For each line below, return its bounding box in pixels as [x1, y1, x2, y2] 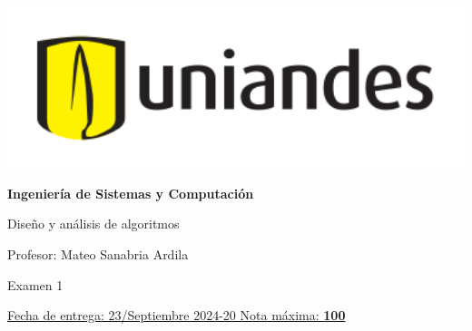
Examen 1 [7, 275, 64, 294]
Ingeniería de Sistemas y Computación [7, 183, 254, 202]
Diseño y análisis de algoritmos [7, 214, 180, 233]
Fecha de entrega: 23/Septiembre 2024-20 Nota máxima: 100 [7, 306, 346, 325]
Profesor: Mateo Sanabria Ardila [7, 244, 189, 263]
